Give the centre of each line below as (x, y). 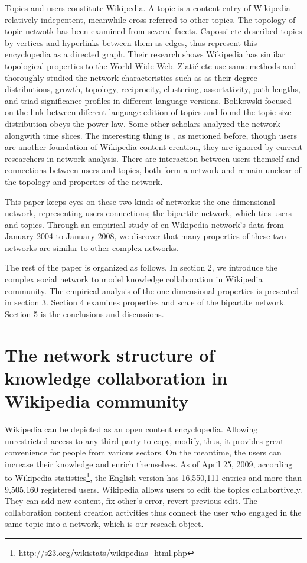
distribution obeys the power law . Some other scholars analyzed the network (143, 123)
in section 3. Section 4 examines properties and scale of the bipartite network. (146, 302)
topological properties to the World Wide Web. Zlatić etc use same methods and (151, 65)
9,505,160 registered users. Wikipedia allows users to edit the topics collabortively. (153, 489)
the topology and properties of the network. (84, 181)
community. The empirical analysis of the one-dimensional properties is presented (152, 290)
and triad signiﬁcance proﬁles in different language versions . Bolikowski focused (148, 100)
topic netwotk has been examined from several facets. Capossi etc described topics (153, 31)
